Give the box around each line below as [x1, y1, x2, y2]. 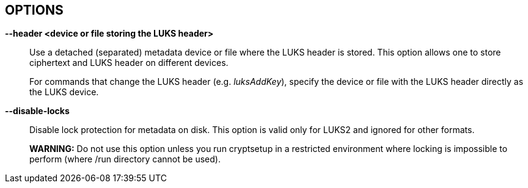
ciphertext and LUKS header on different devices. [29, 57, 229, 68]
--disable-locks [5, 106, 70, 117]
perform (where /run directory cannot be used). [29, 154, 221, 165]
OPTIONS [5, 2, 64, 18]
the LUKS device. [29, 87, 99, 98]
